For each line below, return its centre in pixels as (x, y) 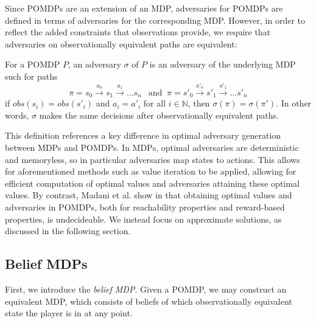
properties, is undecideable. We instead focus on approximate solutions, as (143, 219)
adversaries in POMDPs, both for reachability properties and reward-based (145, 207)
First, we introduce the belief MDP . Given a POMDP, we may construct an (146, 289)
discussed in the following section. (68, 231)
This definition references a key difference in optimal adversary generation (143, 135)
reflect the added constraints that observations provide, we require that (138, 32)
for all (155, 103)
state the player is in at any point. (69, 313)
